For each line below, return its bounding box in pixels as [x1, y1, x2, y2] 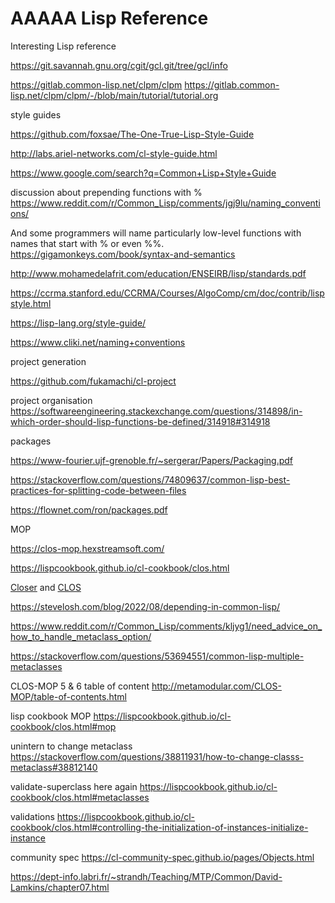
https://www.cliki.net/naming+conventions [10, 336, 186, 348]
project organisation [10, 394, 93, 406]
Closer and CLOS [10, 581, 82, 593]
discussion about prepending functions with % [10, 186, 203, 198]
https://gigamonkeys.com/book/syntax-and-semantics [10, 248, 236, 260]
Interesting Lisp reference [10, 40, 117, 52]
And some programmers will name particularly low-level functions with [10, 227, 302, 239]
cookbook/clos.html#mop [10, 720, 117, 732]
